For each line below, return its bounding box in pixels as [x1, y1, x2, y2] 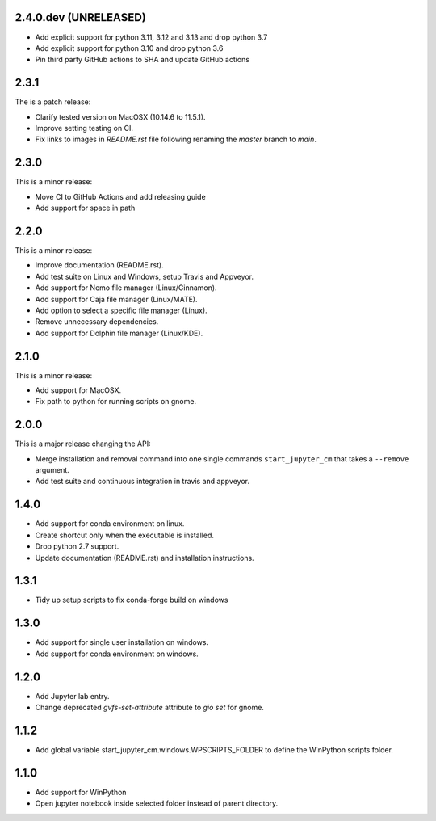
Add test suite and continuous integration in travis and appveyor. [35, 477, 250, 486]
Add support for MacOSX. [35, 385, 121, 395]
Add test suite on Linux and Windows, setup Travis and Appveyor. [35, 272, 254, 281]
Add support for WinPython [35, 787, 127, 797]
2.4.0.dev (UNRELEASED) [15, 11, 147, 24]
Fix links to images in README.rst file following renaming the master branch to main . [35, 134, 317, 145]
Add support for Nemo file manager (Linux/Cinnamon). [35, 283, 217, 293]
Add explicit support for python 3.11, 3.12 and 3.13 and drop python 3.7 [35, 32, 268, 42]
